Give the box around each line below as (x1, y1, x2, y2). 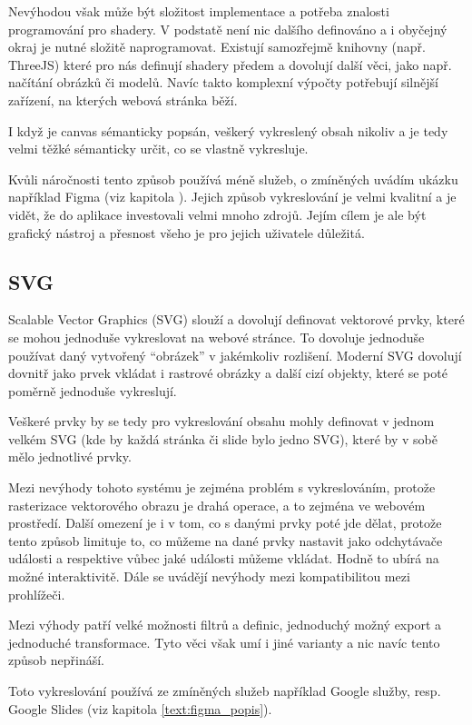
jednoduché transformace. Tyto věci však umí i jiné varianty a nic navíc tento (8, 632, 440, 651)
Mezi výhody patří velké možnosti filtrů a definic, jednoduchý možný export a (8, 615, 442, 634)
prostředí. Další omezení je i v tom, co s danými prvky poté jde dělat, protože (8, 513, 442, 532)
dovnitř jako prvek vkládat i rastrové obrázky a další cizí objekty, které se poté (8, 363, 447, 382)
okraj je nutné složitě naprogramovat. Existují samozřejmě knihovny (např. (8, 37, 426, 56)
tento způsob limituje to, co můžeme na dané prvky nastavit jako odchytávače (8, 531, 443, 550)
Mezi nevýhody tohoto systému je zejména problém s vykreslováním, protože (8, 478, 436, 497)
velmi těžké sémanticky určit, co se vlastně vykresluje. (8, 139, 309, 158)
